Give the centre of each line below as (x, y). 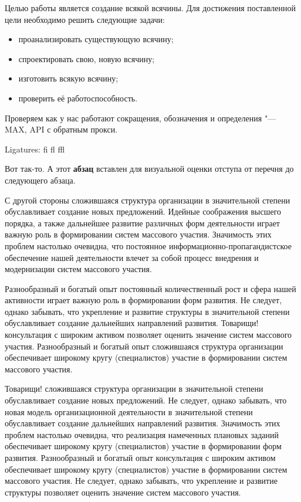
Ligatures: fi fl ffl (35, 149)
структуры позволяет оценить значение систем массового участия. (123, 492)
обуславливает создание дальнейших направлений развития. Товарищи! (132, 323)
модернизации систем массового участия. (78, 269)
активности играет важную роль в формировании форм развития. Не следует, (143, 300)
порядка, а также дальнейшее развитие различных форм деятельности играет (142, 223)
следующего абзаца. (40, 180)
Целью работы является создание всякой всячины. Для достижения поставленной (150, 8)
